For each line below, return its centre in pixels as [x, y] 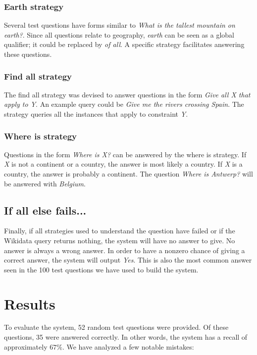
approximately [26, 346]
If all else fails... [45, 210]
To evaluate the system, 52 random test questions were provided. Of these [116, 327]
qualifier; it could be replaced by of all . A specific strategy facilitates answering [124, 44]
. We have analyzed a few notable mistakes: [128, 346]
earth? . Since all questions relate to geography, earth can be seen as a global [119, 34]
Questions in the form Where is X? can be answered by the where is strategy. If [125, 154]
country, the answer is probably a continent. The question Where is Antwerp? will [128, 174]
